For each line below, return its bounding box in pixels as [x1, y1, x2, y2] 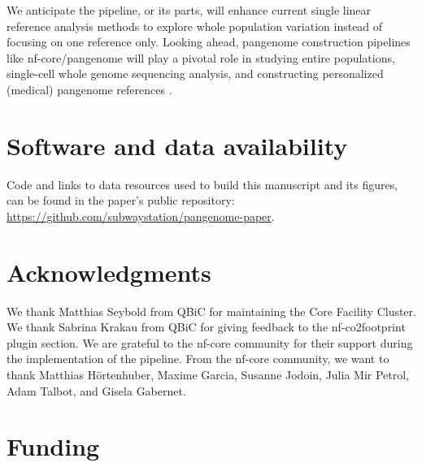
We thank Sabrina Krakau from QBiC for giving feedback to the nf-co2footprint [7, 318, 406, 335]
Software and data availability [7, 128, 348, 162]
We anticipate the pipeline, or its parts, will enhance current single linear [7, 2, 372, 18]
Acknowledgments [7, 255, 211, 288]
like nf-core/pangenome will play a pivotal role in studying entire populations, [7, 49, 395, 66]
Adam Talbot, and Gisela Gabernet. [7, 382, 186, 399]
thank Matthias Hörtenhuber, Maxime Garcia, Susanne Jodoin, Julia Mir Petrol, [7, 365, 410, 383]
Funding [7, 430, 100, 463]
